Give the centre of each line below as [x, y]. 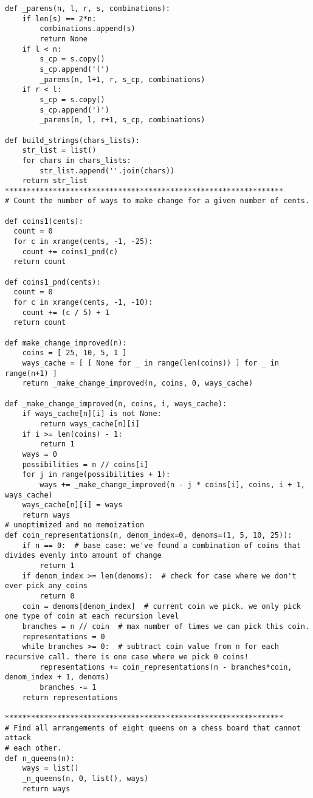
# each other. [33, 748]
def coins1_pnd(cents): [53, 282]
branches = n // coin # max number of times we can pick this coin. [166, 627]
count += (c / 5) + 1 [66, 312]
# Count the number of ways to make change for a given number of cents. [157, 201]
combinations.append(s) [88, 29]
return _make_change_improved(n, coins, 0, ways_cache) [138, 383]
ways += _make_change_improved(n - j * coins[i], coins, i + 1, [172, 484]
